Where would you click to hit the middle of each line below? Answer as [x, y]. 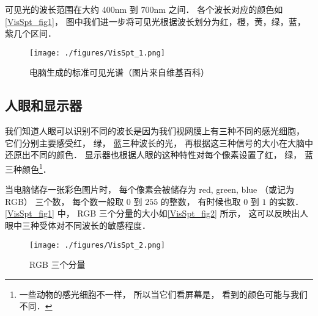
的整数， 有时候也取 [201, 201]
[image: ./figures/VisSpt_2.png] [97, 245]
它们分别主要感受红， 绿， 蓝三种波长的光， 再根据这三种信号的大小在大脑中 [159, 142]
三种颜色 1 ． [28, 168]
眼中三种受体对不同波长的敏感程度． [78, 225]
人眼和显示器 [43, 105]
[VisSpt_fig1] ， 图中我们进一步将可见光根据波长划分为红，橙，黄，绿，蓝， [155, 21]
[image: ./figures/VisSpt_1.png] [97, 53]
